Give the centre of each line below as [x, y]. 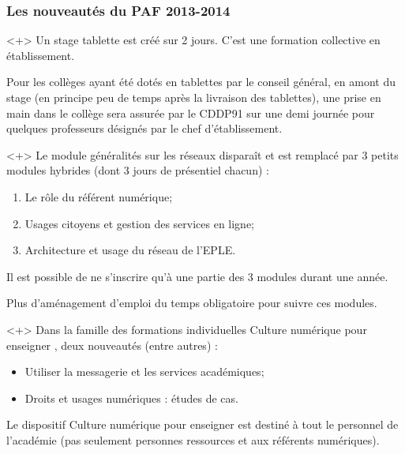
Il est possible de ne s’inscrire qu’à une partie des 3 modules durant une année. [197, 276]
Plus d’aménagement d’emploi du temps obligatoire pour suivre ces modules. [192, 303]
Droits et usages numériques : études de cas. [131, 398]
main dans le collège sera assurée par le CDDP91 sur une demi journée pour [191, 113]
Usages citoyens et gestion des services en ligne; [140, 223]
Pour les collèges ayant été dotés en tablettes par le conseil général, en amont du [201, 82]
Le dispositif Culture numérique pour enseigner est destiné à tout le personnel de [202, 424]
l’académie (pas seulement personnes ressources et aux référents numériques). [193, 439]
